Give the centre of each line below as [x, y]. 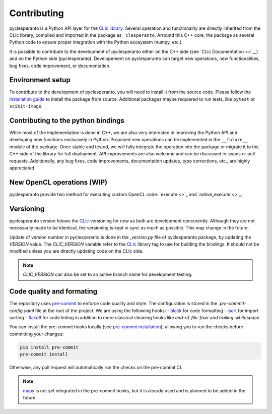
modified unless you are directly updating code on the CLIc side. [76, 251]
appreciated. [22, 168]
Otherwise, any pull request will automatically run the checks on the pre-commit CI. [96, 368]
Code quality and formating [53, 292]
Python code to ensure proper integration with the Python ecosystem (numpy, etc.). [96, 42]
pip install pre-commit [49, 347]
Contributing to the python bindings [67, 121]
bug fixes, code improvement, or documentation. [60, 66]
